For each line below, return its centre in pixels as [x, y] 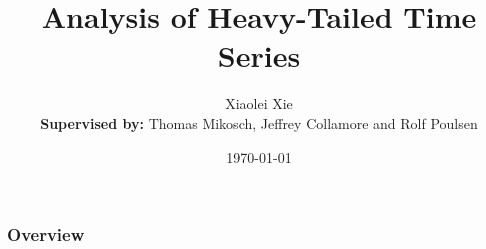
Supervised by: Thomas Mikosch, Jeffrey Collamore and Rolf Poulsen [259, 122]
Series [259, 55]
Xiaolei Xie [259, 103]
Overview [46, 234]
